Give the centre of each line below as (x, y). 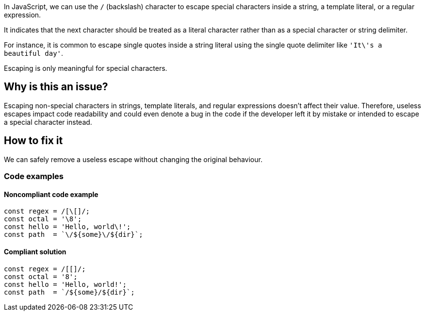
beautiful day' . (34, 53)
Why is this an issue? (56, 87)
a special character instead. (48, 122)
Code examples (34, 176)
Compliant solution (35, 251)
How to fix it (33, 141)
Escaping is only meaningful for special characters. (86, 68)
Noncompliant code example (51, 194)
